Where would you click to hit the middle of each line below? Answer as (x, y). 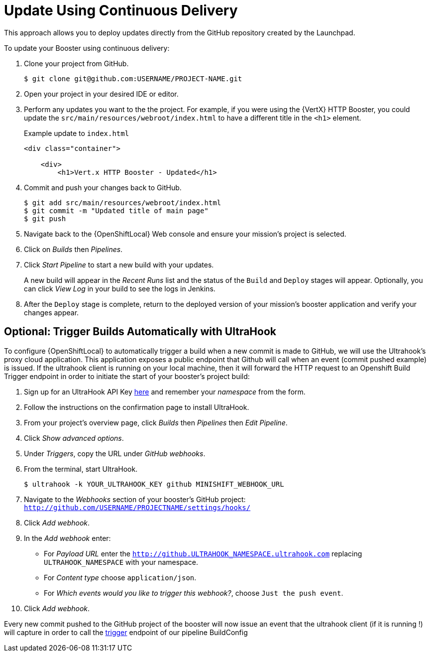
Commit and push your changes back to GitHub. (103, 187)
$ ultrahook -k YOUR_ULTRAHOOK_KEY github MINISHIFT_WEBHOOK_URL (154, 484)
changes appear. (52, 312)
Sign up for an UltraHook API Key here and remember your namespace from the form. (165, 392)
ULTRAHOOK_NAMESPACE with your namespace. (121, 562)
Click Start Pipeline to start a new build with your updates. (119, 264)
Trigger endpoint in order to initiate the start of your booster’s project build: (127, 376)
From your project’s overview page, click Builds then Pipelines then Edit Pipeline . (156, 422)
